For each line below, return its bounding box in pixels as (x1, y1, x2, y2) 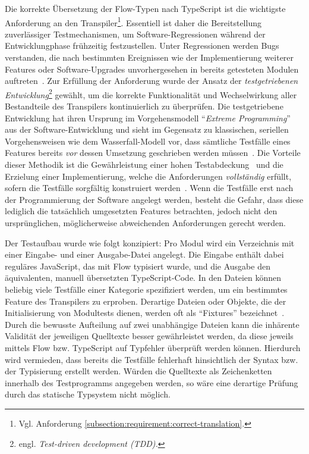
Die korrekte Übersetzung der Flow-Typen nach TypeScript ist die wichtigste (5, 2, 286, 14)
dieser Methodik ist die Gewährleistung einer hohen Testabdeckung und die (5, 158, 283, 171)
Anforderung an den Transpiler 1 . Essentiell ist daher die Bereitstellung (5, 14, 261, 29)
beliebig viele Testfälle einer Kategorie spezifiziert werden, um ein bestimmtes (5, 283, 288, 295)
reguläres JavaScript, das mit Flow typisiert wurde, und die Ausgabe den (5, 259, 270, 272)
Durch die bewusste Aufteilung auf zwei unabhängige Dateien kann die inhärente (5, 318, 299, 330)
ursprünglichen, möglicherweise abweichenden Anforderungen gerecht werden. (5, 217, 286, 228)
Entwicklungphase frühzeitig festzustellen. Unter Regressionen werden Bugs (5, 39, 279, 52)
